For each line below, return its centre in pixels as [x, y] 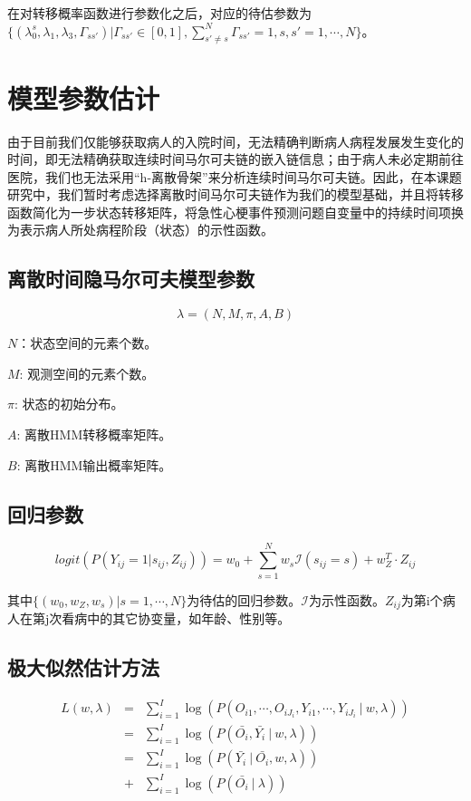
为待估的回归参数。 [244, 599]
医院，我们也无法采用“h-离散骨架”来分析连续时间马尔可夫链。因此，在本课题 [235, 176]
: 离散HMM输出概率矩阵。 [94, 464]
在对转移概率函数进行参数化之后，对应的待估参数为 [159, 13]
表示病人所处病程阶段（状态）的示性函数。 [146, 230]
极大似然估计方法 [83, 667]
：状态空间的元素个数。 [87, 343]
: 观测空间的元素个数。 [87, 373]
